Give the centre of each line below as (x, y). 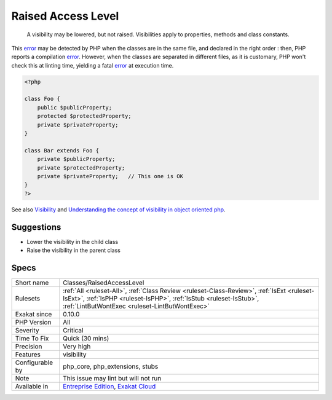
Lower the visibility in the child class (73, 241)
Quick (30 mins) (86, 338)
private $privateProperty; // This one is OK (110, 176)
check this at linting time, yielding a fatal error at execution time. (93, 65)
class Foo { (42, 99)
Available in (32, 386)
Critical (73, 330)
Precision (29, 346)
